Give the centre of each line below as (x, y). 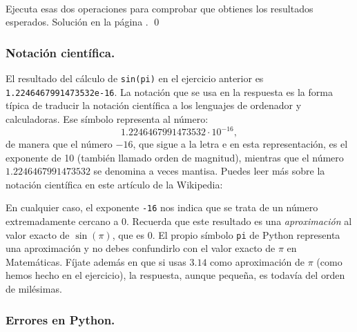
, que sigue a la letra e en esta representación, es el (240, 144)
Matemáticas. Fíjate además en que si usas (96, 261)
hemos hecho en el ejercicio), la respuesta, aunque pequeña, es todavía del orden (175, 275)
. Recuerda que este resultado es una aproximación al (239, 221)
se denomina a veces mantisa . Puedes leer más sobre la (209, 171)
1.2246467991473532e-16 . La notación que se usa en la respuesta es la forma (169, 91)
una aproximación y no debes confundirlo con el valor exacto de (141, 248)
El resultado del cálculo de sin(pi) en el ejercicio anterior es (135, 78)
